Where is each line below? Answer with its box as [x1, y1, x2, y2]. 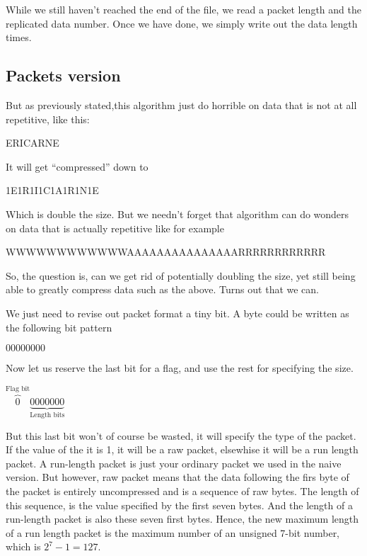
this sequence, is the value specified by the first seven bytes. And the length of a [6, 497, 353, 512]
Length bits [30, 412, 65, 419]
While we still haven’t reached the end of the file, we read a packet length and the [6, 2, 361, 16]
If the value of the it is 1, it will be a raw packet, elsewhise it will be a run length [6, 442, 359, 457]
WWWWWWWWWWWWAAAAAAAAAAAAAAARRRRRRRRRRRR [6, 244, 326, 259]
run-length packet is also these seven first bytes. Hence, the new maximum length [6, 511, 359, 526]
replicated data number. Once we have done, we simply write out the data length [6, 16, 358, 30]
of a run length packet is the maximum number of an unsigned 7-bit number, [6, 525, 340, 540]
